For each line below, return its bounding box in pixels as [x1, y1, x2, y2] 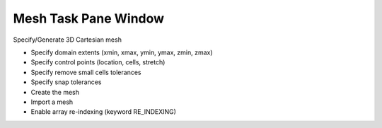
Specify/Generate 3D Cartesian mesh [13, 35, 122, 44]
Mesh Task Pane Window [13, 11, 165, 26]
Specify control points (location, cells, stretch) [30, 58, 166, 66]
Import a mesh [30, 98, 74, 106]
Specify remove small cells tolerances [30, 68, 141, 76]
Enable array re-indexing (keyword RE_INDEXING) [30, 107, 177, 116]
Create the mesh [30, 88, 80, 96]
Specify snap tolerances [30, 78, 102, 86]
